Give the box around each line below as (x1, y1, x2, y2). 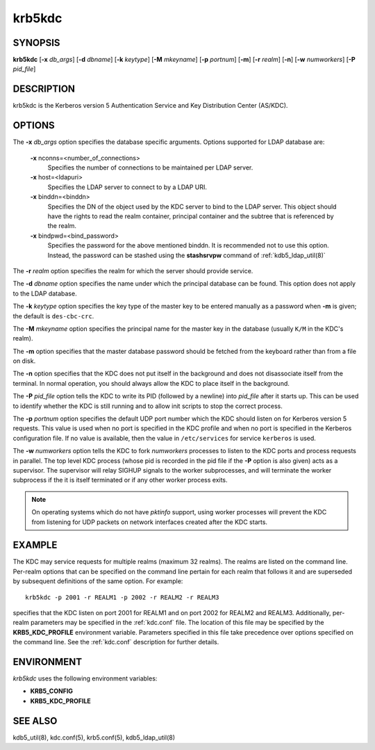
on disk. (12, 357, 36, 365)
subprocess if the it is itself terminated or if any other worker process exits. (12, 476, 228, 484)
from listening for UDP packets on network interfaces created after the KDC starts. (31, 518, 267, 526)
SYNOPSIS (12, 37, 60, 49)
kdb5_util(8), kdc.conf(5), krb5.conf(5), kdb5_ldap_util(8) (12, 733, 176, 742)
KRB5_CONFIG (30, 687, 73, 695)
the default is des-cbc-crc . (12, 311, 94, 320)
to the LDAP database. (12, 289, 77, 297)
